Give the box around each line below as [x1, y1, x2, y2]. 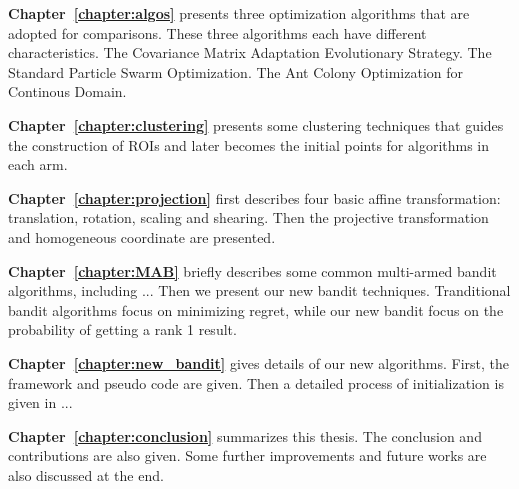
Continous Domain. [8, 81, 127, 102]
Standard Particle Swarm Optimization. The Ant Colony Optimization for [8, 61, 464, 82]
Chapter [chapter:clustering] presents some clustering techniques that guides [8, 114, 504, 135]
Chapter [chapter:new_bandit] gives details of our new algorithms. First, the [8, 352, 510, 373]
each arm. [8, 154, 68, 175]
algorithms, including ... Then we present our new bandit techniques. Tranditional [8, 280, 511, 301]
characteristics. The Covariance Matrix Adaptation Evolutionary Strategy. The [8, 42, 492, 63]
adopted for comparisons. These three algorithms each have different [8, 22, 427, 43]
